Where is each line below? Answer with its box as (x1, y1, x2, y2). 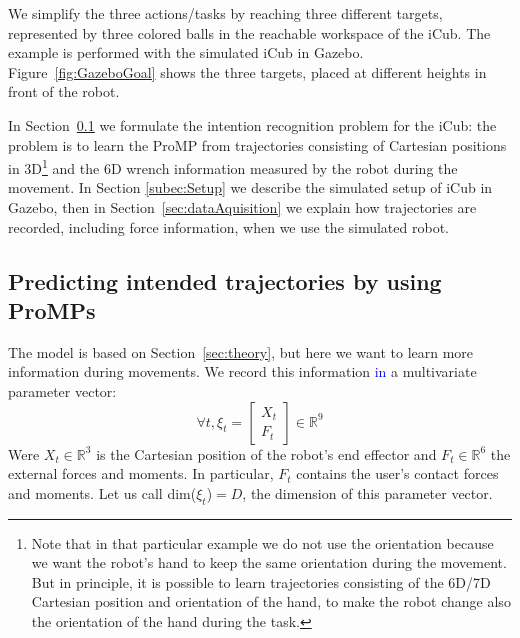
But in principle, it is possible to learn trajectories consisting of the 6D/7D (31, 571, 491, 592)
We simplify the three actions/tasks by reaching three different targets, (8, 3, 443, 23)
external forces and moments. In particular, (8, 463, 274, 484)
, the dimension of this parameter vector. (242, 482, 493, 503)
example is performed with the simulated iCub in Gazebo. (8, 42, 364, 63)
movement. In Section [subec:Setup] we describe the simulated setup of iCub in (8, 177, 493, 198)
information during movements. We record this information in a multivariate (8, 361, 477, 382)
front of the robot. (8, 81, 120, 102)
